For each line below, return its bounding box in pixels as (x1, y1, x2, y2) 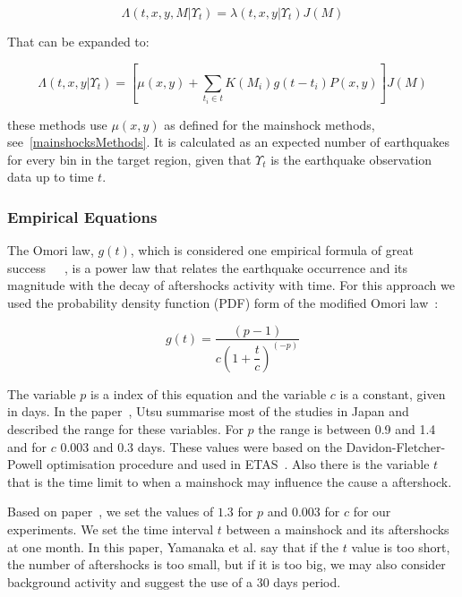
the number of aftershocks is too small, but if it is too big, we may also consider (7, 555, 446, 574)
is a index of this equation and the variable (90, 384, 327, 403)
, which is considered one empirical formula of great (130, 241, 414, 260)
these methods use (7, 115, 107, 133)
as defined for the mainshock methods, (164, 115, 375, 133)
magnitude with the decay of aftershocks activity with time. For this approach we (7, 276, 455, 294)
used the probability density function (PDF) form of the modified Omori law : (7, 293, 439, 311)
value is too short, (351, 537, 450, 556)
